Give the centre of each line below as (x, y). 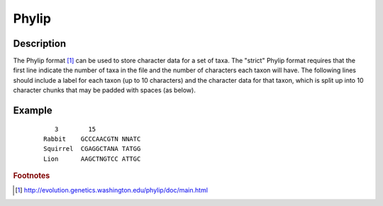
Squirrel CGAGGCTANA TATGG (92, 149)
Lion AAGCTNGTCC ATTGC (92, 159)
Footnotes (32, 176)
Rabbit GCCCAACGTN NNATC (92, 139)
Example (33, 111)
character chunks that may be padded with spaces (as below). (105, 90)
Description (40, 44)
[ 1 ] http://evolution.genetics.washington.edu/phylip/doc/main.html (112, 190)
